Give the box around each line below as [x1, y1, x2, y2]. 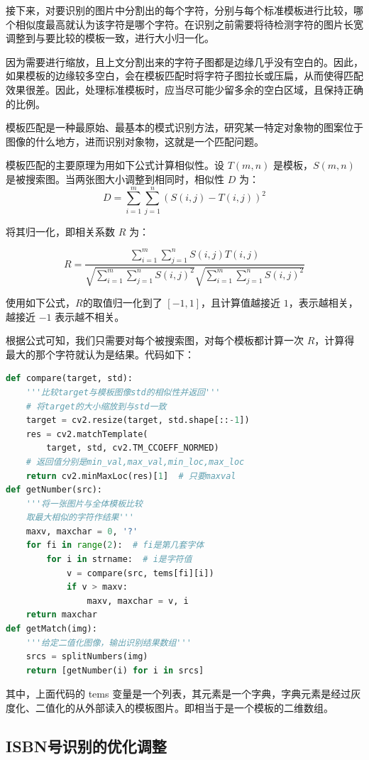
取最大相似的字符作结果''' [26, 512, 134, 523]
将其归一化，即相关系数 [6, 224, 115, 238]
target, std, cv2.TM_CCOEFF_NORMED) [46, 443, 219, 453]
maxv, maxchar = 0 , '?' [26, 526, 138, 536]
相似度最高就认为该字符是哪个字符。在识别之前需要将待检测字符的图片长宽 [15, 16, 363, 31]
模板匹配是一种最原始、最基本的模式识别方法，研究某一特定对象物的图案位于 [6, 120, 363, 135]
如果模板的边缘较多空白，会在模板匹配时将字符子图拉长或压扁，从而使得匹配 [6, 68, 363, 83]
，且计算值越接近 [201, 294, 281, 309]
